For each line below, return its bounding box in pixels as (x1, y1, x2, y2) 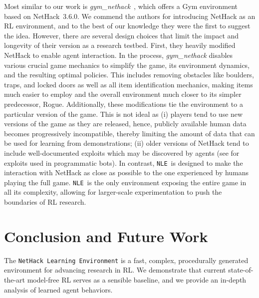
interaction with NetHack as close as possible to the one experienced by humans (4, 167, 249, 178)
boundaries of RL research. (4, 197, 86, 207)
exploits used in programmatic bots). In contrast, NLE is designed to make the (4, 157, 243, 168)
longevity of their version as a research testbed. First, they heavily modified (4, 40, 236, 50)
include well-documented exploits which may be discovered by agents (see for (4, 147, 240, 158)
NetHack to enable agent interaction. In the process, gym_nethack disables (4, 49, 233, 60)
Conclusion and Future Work (4, 226, 208, 246)
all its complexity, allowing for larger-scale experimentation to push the (4, 187, 222, 197)
